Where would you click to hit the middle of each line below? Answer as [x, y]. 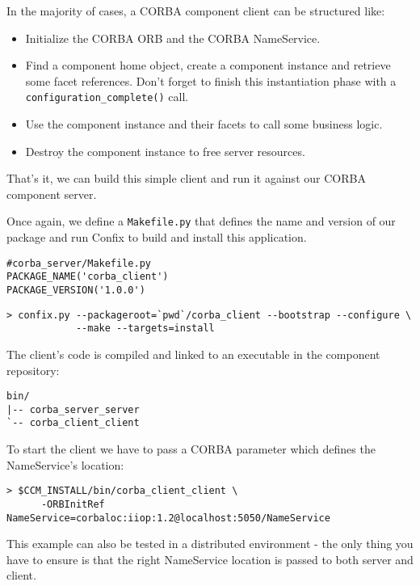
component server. [52, 194]
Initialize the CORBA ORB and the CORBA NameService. [173, 38]
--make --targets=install [145, 329]
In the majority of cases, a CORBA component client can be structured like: [196, 11]
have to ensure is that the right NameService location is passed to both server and [210, 559]
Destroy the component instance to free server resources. [165, 151]
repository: [33, 370]
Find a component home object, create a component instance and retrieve [208, 65]
